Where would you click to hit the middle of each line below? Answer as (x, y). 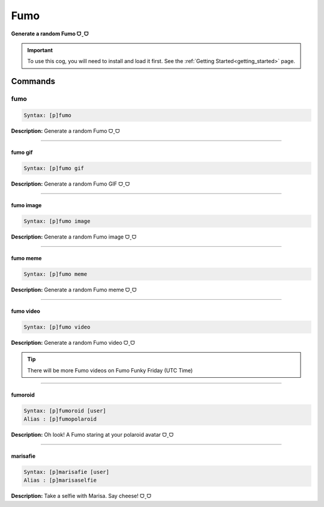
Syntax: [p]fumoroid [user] (65, 411)
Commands (33, 81)
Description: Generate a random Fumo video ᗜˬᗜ (73, 342)
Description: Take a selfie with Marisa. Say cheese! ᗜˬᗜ (81, 496)
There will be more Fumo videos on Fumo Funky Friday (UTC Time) (110, 370)
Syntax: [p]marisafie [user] (67, 472)
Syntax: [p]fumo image (57, 221)
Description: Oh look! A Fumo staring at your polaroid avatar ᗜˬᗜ (92, 434)
